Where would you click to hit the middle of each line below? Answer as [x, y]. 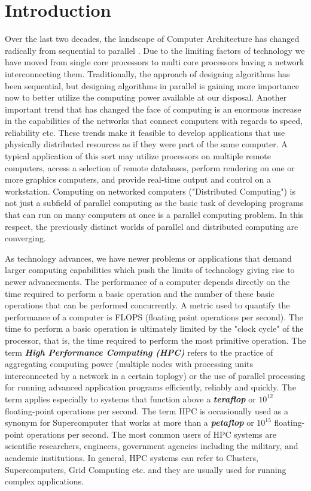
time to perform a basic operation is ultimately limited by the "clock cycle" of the [154, 328]
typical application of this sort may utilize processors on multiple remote [138, 156]
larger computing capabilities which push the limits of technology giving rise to [150, 270]
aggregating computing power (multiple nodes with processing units [129, 364]
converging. [25, 238]
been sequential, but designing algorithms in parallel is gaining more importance [152, 85]
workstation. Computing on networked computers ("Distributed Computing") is [150, 191]
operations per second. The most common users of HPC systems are [151, 434]
